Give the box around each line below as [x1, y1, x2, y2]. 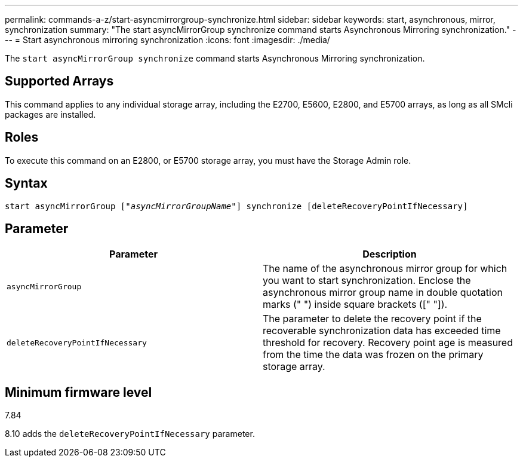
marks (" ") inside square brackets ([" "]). [263, 298, 448, 311]
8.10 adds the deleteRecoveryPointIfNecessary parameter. [5, 429, 255, 439]
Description [362, 248, 417, 261]
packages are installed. [5, 109, 96, 120]
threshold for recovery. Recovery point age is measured [263, 336, 513, 349]
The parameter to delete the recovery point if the [263, 313, 482, 325]
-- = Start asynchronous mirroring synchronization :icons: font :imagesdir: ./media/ [5, 35, 330, 45]
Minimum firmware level [5, 384, 152, 400]
